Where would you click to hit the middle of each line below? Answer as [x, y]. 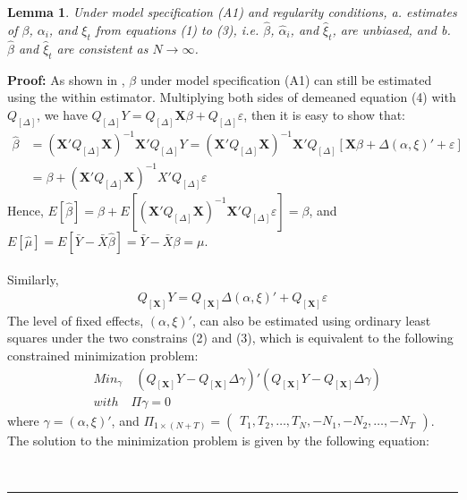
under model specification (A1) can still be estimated [286, 79]
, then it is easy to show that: [325, 114]
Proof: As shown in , [66, 79]
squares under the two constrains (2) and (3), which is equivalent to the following [230, 338]
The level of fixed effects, [76, 320]
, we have [62, 114]
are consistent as [102, 48]
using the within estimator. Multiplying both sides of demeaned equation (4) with [232, 97]
